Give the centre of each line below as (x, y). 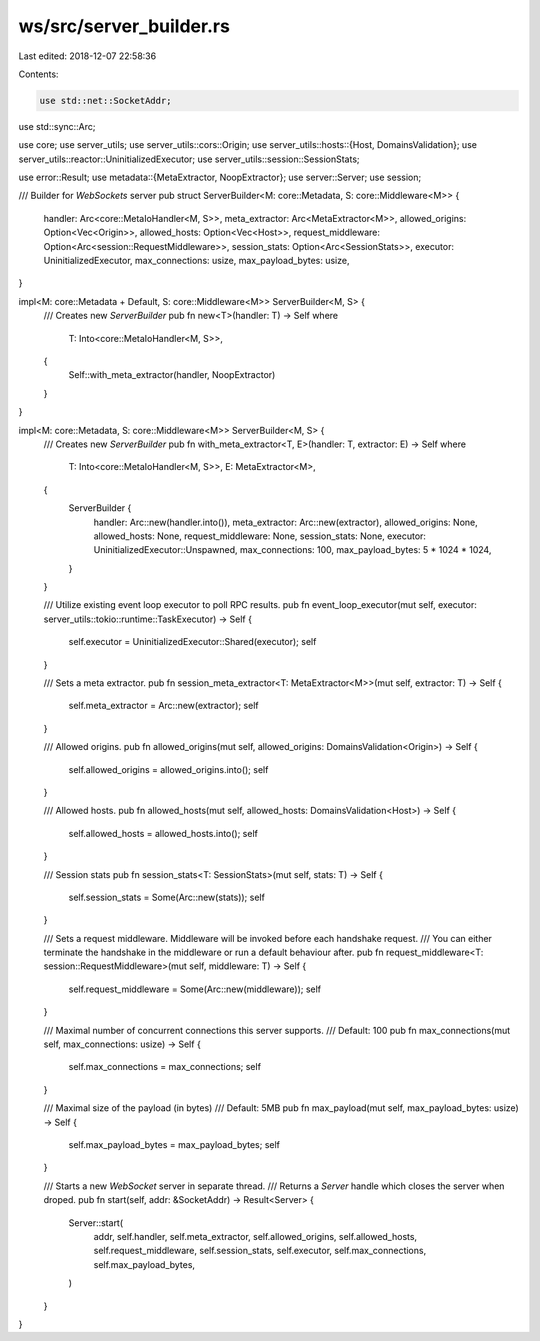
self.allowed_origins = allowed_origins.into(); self (168, 769)
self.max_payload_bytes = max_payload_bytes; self (174, 1144)
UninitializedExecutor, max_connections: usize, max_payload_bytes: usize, (196, 261)
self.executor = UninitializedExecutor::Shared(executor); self (192, 642)
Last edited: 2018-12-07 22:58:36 (87, 56)
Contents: (38, 74)
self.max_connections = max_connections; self (165, 1067)
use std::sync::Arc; (57, 126)
